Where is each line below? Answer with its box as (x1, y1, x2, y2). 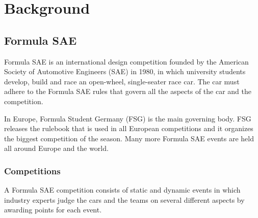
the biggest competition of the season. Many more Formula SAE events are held (4, 133, 254, 143)
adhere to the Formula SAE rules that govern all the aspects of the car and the (4, 86, 251, 97)
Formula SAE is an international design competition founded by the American (4, 56, 249, 67)
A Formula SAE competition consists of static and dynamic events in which (4, 184, 241, 195)
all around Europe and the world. (4, 143, 109, 153)
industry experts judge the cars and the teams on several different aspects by (4, 194, 245, 205)
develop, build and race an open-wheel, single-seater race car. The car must (4, 76, 240, 86)
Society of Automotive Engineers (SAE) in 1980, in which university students (4, 66, 246, 77)
